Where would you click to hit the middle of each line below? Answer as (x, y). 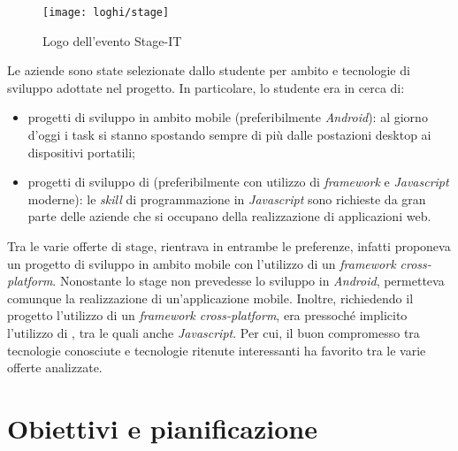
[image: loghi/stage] (106, 12)
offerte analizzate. (55, 367)
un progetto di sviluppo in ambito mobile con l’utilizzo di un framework (202, 263)
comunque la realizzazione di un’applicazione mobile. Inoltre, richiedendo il (210, 298)
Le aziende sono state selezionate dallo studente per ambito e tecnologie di (209, 70)
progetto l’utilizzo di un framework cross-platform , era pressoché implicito (207, 315)
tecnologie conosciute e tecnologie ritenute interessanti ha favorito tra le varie (217, 350)
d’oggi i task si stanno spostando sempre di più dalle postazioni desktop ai (229, 135)
